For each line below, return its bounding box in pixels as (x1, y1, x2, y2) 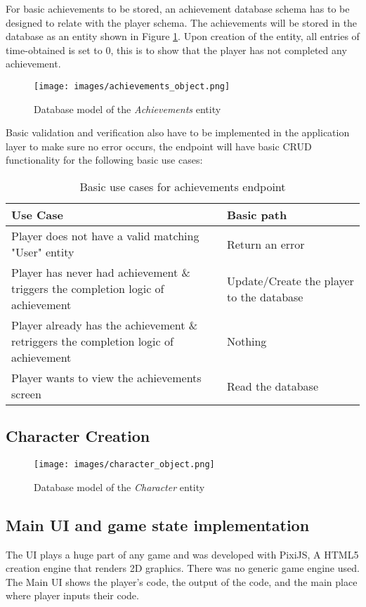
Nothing (226, 333, 267, 349)
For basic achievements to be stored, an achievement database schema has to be (6, 1, 350, 15)
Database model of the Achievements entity (34, 101, 221, 116)
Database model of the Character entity (34, 479, 205, 494)
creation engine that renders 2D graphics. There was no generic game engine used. (6, 561, 360, 575)
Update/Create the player (226, 272, 354, 289)
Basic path (226, 207, 287, 223)
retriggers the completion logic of (11, 333, 174, 349)
